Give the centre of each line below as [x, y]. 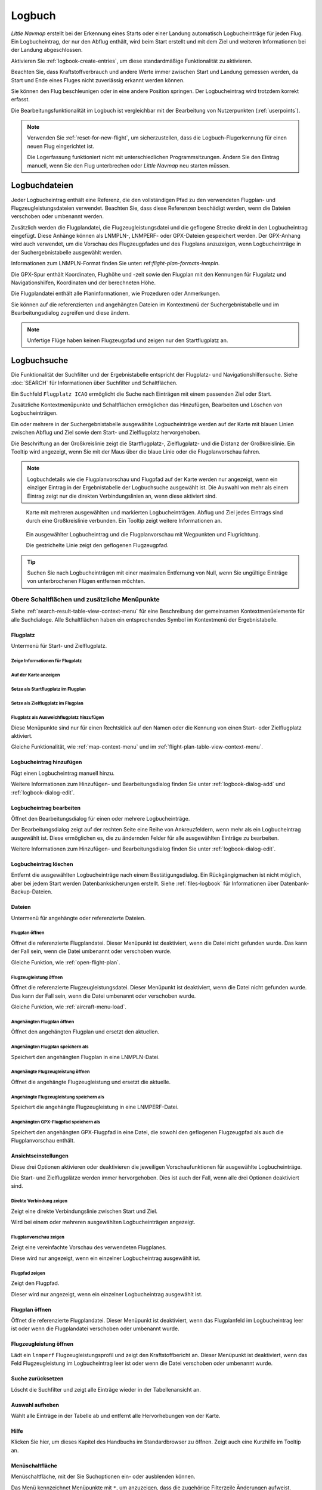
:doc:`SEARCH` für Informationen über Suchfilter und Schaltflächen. [95, 383]
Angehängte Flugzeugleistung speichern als [58, 1097]
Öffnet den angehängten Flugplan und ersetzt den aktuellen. [85, 1032]
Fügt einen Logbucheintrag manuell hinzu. [63, 773]
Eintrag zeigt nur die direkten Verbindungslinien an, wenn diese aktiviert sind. [122, 496]
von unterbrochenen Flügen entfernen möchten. [86, 581]
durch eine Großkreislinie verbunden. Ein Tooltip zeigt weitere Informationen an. [124, 521]
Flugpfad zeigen [28, 1273]
